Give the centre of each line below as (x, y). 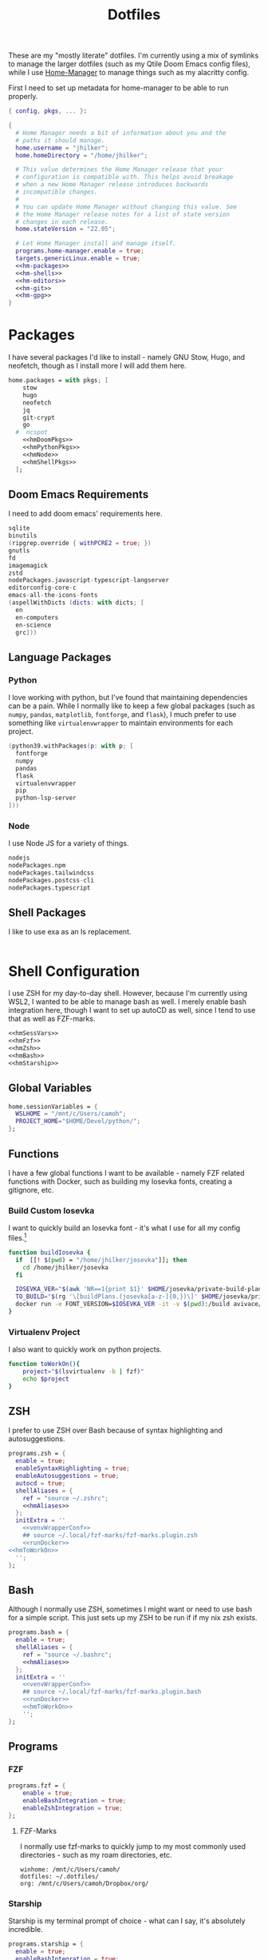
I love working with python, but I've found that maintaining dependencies (128, 698)
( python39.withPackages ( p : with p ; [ (71, 746)
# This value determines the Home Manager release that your (119, 169)
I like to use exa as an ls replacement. (70, 932)
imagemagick (28, 565)
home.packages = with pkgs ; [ (59, 380)
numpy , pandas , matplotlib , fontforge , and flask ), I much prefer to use (122, 715)
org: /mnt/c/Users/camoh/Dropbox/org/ (84, 1883)
